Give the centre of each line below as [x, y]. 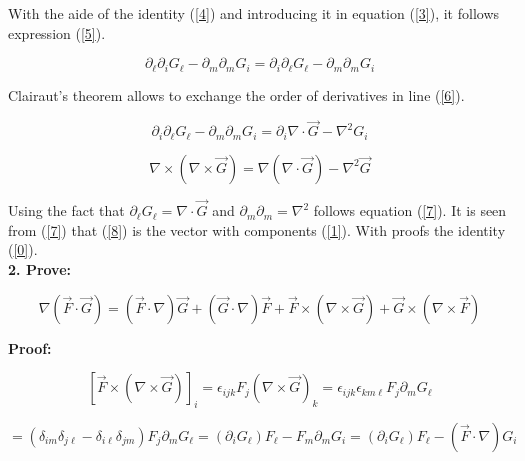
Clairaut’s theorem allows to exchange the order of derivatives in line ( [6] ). [236, 94]
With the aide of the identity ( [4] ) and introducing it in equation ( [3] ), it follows [254, 13]
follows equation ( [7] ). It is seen [410, 210]
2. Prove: [40, 268]
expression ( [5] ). [57, 32]
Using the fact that [66, 210]
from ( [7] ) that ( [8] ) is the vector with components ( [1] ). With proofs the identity [257, 229]
